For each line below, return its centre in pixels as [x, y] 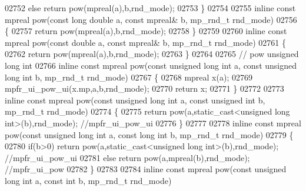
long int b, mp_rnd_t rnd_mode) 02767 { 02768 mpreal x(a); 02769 [129, 77]
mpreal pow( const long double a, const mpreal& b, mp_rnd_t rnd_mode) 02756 [151, 19]
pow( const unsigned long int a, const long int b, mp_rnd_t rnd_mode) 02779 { [149, 134]
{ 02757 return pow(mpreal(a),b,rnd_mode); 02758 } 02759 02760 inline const [146, 31]
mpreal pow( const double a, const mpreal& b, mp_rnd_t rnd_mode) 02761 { [145, 42]
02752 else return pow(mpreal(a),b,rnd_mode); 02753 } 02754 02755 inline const [150, 8]
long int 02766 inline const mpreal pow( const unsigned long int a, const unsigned [151, 65]
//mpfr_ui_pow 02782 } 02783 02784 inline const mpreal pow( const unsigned [146, 169]
